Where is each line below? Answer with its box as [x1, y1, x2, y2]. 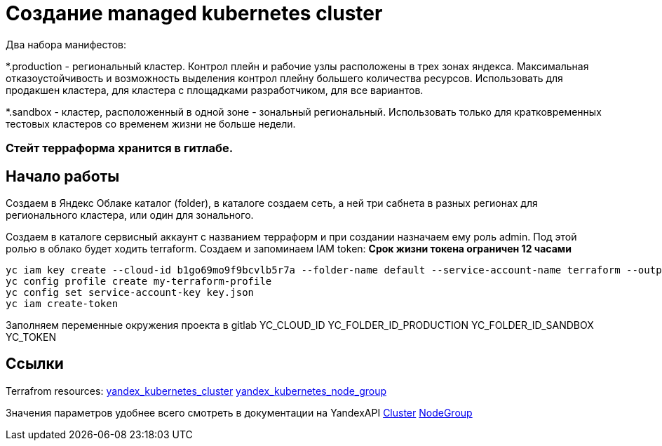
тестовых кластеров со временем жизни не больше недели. [6, 117, 296, 130]
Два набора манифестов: [6, 38, 127, 50]
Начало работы [6, 167, 120, 185]
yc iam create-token [6, 297, 119, 309]
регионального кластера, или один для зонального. [6, 208, 254, 221]
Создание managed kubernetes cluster [6, 1, 383, 25]
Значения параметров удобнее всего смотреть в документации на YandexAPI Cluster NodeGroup [6, 406, 473, 419]
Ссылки [6, 355, 64, 373]
